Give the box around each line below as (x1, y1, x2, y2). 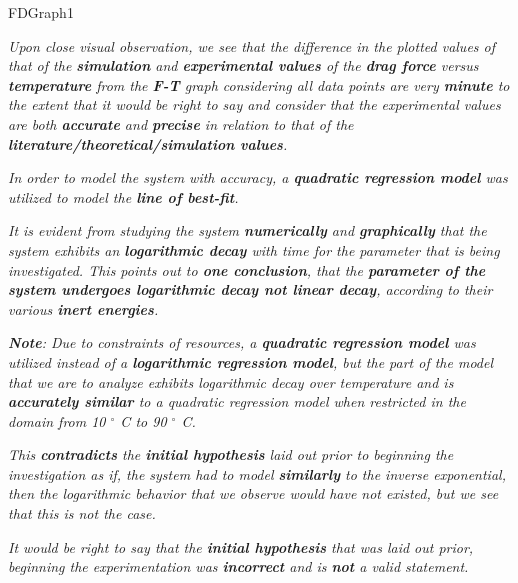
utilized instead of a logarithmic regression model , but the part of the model (8, 351, 494, 372)
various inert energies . (8, 298, 159, 319)
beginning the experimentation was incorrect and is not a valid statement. (8, 556, 469, 577)
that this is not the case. (8, 503, 156, 524)
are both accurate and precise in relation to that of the (8, 113, 354, 134)
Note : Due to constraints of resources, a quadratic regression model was (8, 332, 476, 353)
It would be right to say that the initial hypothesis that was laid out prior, (8, 536, 474, 557)
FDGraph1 (8, 2, 74, 22)
